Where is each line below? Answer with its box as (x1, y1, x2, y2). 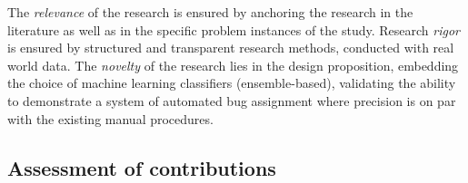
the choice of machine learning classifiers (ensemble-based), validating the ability (7, 73, 456, 92)
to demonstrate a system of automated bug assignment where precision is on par (7, 91, 456, 110)
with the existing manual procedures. (7, 109, 214, 128)
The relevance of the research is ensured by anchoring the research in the (7, 3, 413, 21)
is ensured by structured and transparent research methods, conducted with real (7, 38, 454, 57)
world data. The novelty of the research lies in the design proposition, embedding (7, 55, 459, 74)
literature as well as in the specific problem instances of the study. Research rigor (7, 20, 461, 39)
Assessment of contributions (7, 153, 276, 181)
